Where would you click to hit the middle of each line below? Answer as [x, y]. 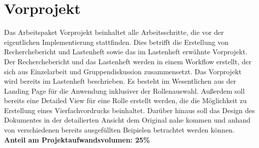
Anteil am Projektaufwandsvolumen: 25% [77, 139]
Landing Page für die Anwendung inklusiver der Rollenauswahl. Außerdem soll [124, 90]
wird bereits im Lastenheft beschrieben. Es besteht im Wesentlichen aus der [120, 81]
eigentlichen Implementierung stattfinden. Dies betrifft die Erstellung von [116, 42]
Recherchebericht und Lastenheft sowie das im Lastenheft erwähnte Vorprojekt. [126, 52]
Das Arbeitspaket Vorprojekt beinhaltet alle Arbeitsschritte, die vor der [114, 32]
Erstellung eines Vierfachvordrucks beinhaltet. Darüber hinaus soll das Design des [129, 110]
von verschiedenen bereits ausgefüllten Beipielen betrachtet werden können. [119, 130]
